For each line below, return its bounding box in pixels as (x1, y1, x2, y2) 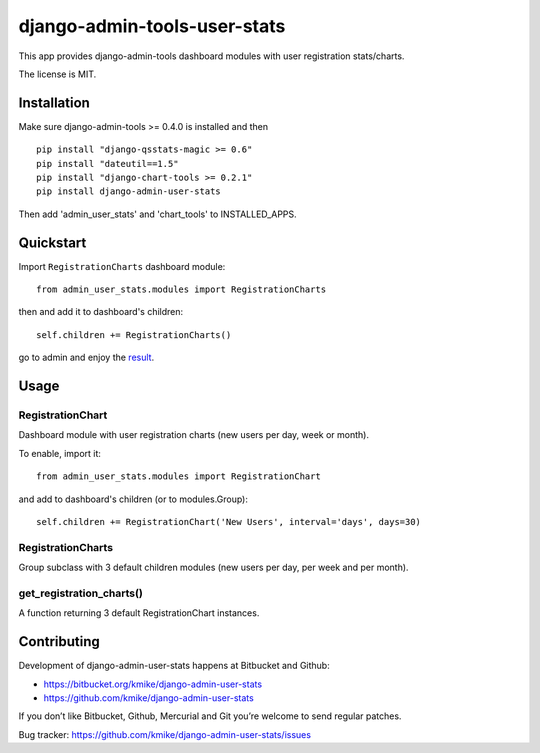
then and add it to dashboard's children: (18, 306, 184, 318)
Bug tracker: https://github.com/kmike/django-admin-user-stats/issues (18, 728, 312, 740)
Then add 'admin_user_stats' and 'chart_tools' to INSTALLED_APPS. (18, 208, 297, 220)
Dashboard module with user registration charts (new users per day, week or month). (18, 429, 370, 441)
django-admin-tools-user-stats (18, 15, 286, 37)
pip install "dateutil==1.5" (36, 158, 179, 169)
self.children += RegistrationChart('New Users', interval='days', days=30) (36, 516, 422, 527)
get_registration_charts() (18, 586, 144, 600)
